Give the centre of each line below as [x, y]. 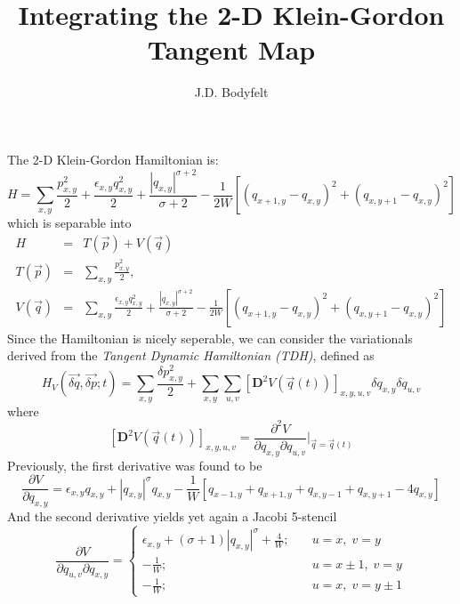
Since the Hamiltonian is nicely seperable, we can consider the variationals [210, 338]
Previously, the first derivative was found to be [135, 465]
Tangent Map [231, 49]
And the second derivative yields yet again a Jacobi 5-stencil [172, 516]
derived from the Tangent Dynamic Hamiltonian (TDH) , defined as [191, 355]
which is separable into [69, 223]
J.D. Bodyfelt [231, 92]
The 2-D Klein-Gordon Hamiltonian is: [113, 159]
